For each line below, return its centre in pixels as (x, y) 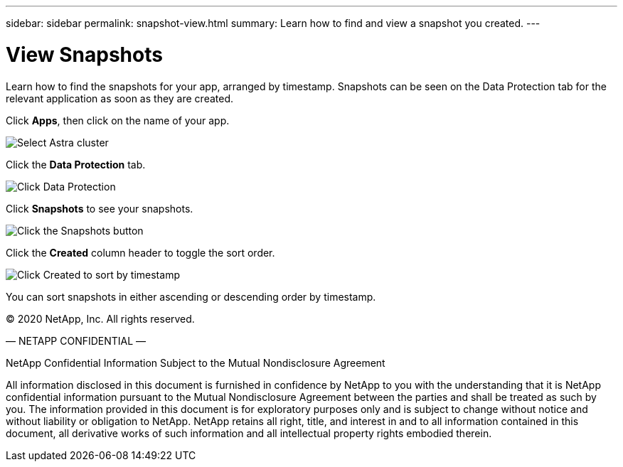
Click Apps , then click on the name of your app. (118, 120)
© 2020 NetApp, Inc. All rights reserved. (100, 318)
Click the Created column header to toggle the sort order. (140, 252)
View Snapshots (84, 54)
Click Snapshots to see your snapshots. (100, 208)
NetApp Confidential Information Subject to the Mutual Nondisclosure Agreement (196, 363)
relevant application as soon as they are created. (120, 98)
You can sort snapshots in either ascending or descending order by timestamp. (191, 296)
